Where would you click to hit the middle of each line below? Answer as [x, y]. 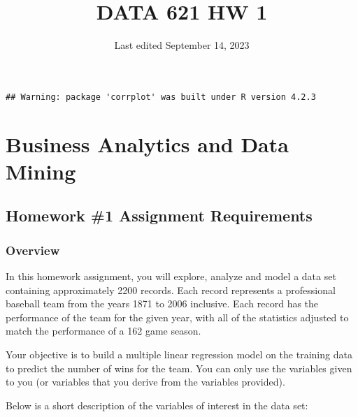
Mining [41, 171]
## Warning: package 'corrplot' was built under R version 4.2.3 [161, 97]
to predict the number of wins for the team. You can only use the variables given [179, 368]
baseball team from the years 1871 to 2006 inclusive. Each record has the [162, 303]
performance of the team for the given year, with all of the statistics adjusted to [177, 317]
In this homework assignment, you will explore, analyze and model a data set [171, 276]
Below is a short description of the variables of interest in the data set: [157, 405]
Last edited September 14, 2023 [182, 45]
